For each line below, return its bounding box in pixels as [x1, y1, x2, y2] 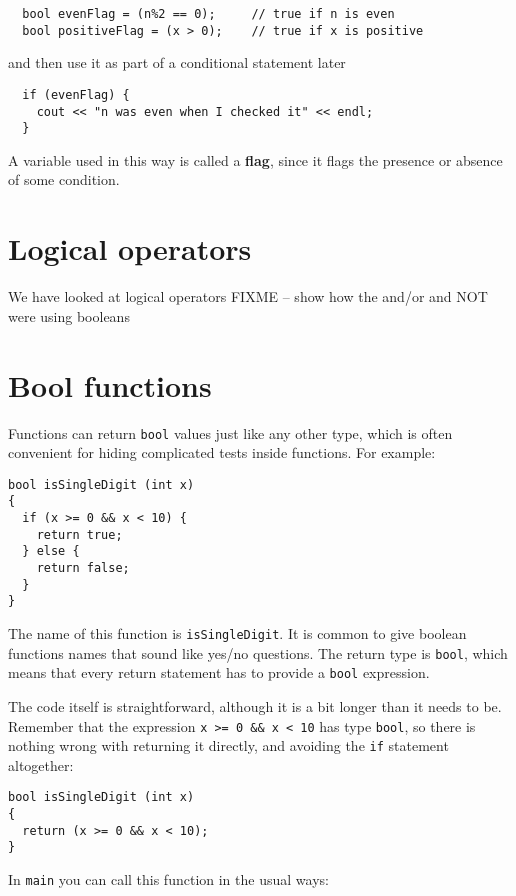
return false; [36, 561, 130, 576]
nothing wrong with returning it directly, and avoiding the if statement [8, 735, 449, 756]
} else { [22, 544, 80, 559]
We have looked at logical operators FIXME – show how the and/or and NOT [8, 286, 488, 307]
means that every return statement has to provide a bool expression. [8, 662, 430, 683]
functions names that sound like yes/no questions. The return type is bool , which [8, 642, 508, 663]
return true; [36, 527, 123, 542]
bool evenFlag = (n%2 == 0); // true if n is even [22, 7, 395, 21]
